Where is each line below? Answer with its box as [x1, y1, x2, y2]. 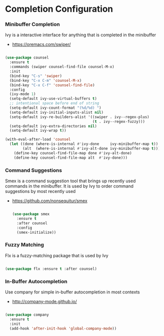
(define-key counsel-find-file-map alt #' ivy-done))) [14, 155, 128, 160]
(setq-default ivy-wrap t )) [9, 128, 67, 133]
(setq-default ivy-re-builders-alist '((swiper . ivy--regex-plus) [9, 114, 150, 120]
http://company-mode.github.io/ [12, 298, 77, 304]
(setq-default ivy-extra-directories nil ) [9, 123, 97, 128]
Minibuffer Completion [5, 21, 60, 28]
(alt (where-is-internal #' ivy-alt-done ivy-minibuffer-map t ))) [22, 146, 161, 151]
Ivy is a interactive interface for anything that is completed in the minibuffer [5, 32, 156, 38]
